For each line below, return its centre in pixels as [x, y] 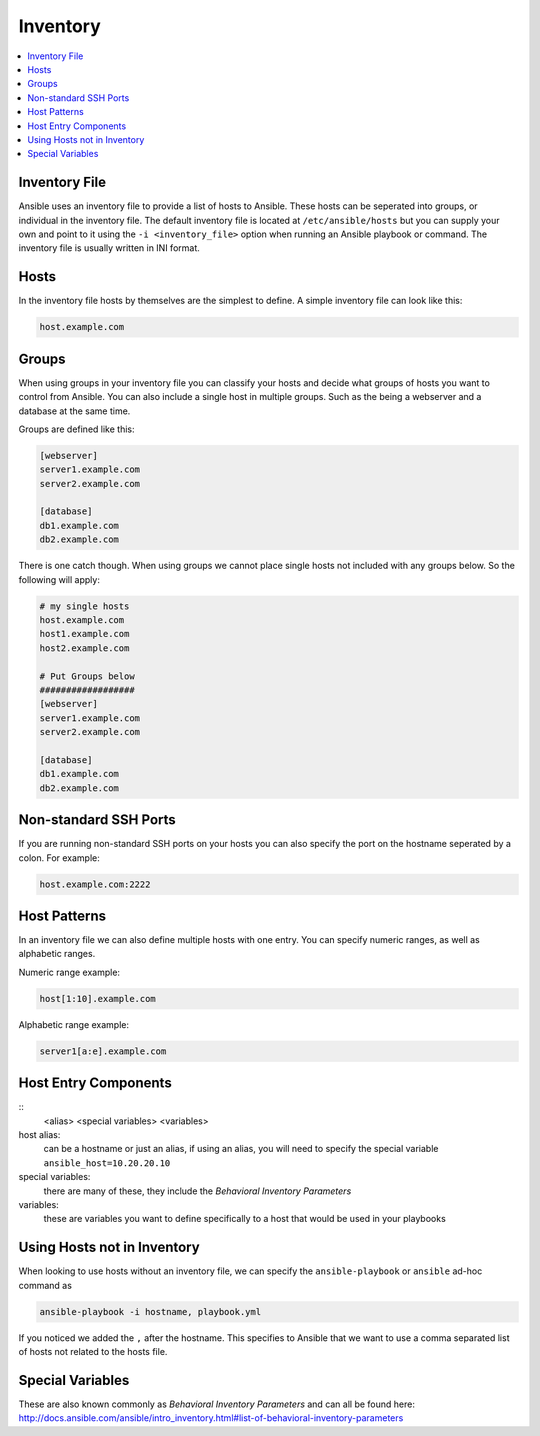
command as [45, 1285]
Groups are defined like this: [76, 429]
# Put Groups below [87, 676]
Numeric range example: [69, 972]
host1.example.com [84, 634]
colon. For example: [59, 857]
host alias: [39, 1135]
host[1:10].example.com [98, 998]
